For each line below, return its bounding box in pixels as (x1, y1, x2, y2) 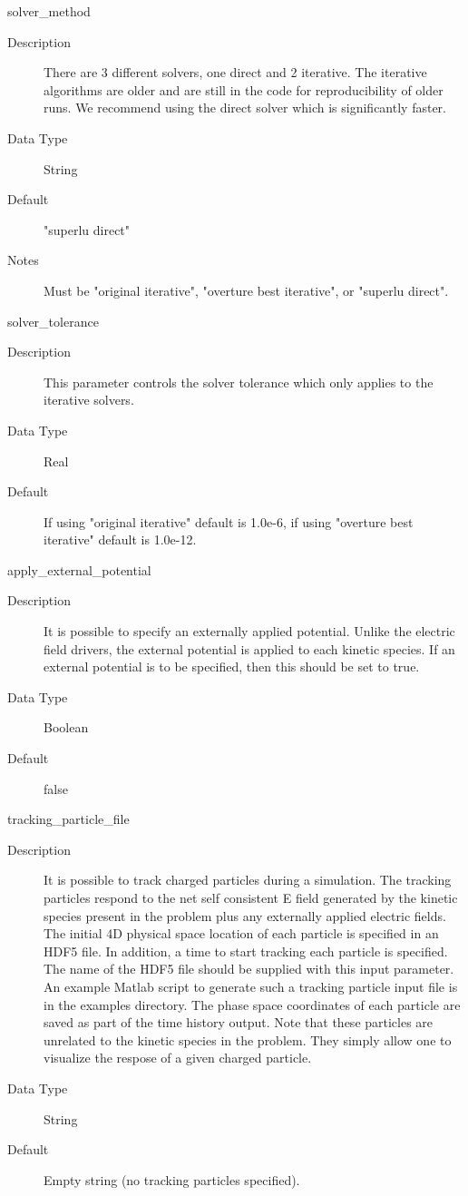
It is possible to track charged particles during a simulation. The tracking (44, 870, 452, 889)
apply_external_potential (7, 560, 151, 579)
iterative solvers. (44, 390, 134, 409)
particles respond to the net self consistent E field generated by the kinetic (44, 888, 458, 907)
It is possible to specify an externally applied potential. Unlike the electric (44, 622, 455, 641)
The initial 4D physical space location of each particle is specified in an (44, 924, 439, 943)
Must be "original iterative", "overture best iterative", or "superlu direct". (44, 280, 449, 299)
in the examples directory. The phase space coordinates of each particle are (44, 995, 461, 1014)
